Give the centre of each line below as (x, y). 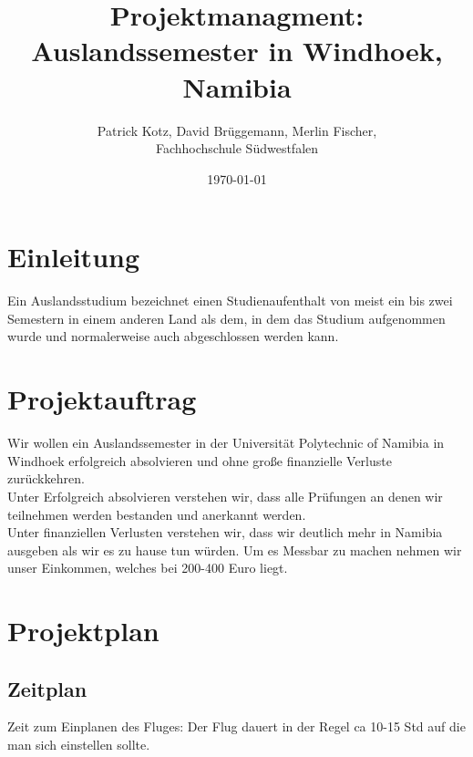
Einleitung (74, 257)
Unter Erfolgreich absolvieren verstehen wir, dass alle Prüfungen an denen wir (225, 496)
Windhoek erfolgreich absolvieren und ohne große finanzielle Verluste (200, 460)
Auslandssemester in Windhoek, (237, 51)
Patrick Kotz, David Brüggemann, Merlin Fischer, (237, 130)
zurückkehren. (46, 478)
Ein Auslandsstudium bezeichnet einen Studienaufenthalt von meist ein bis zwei (230, 301)
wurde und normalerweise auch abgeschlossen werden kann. (173, 336)
